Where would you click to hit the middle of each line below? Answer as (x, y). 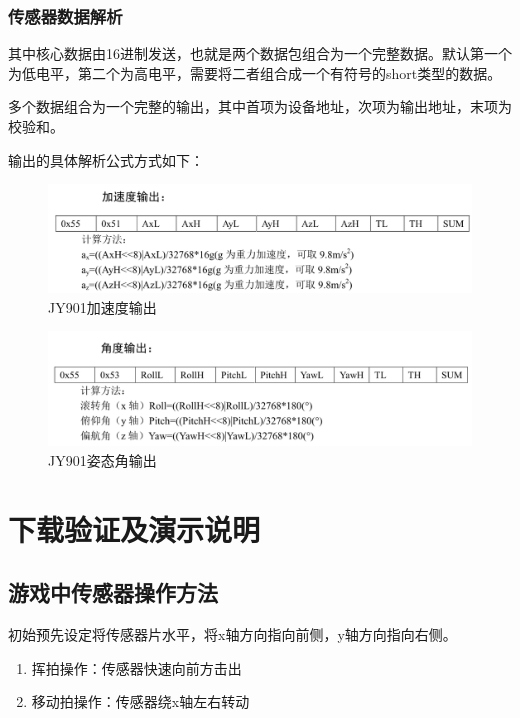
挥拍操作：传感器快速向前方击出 (136, 667)
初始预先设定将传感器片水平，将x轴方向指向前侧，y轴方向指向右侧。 (232, 634)
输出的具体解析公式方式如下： (106, 159)
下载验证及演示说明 (134, 528)
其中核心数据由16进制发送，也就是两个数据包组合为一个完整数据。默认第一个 (260, 53)
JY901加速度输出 (102, 306)
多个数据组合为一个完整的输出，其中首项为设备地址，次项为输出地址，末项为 (260, 106)
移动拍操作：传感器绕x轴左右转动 (140, 701)
